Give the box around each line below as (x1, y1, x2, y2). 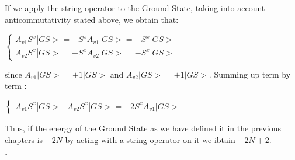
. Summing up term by (209, 68, 291, 80)
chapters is (5, 133, 43, 145)
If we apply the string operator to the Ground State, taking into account (5, 2, 265, 13)
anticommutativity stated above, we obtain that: (5, 13, 179, 25)
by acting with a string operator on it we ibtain (65, 133, 235, 145)
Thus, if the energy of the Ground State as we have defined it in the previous (5, 121, 281, 134)
